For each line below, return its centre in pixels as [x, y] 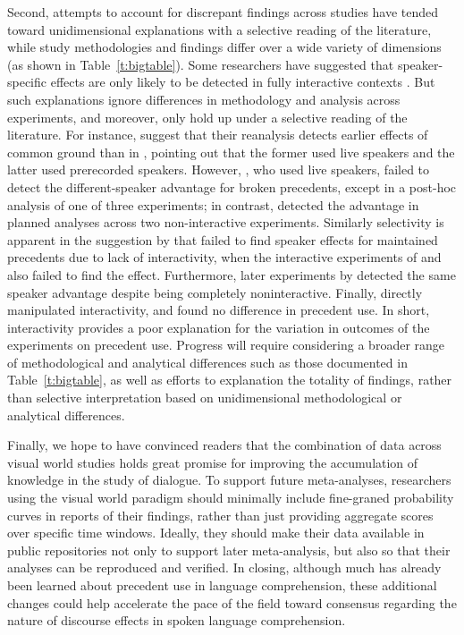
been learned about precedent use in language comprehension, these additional [222, 585]
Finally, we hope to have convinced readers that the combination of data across [224, 445]
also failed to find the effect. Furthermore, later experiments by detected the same [232, 274]
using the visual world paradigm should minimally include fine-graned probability [231, 498]
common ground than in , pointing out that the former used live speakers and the [231, 152]
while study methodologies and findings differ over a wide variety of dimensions [224, 47]
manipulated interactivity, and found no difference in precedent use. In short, [219, 310]
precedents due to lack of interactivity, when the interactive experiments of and [224, 257]
